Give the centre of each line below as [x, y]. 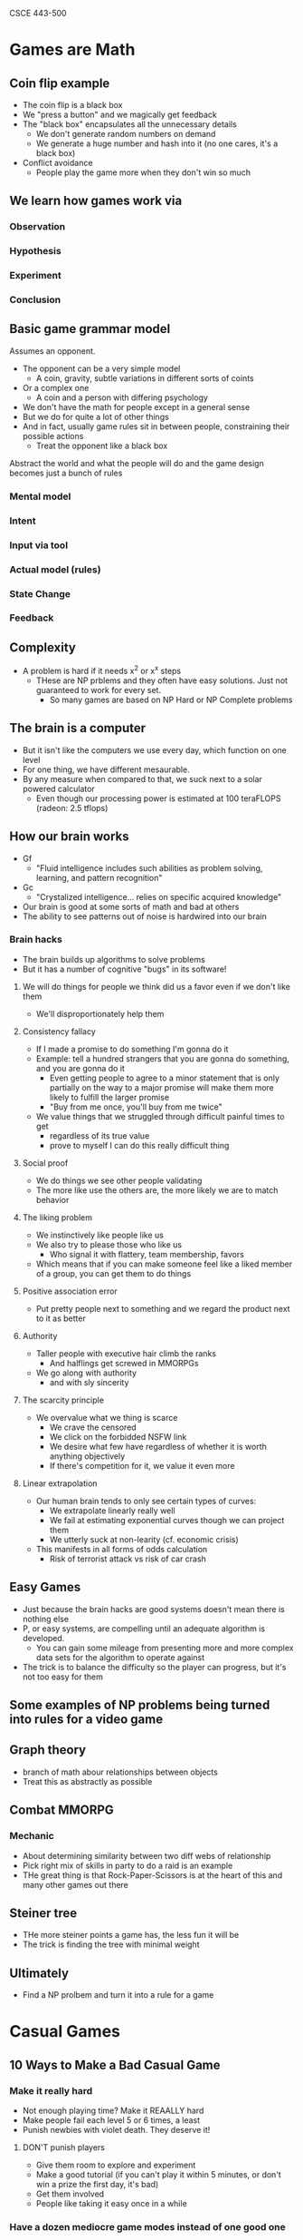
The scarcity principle [63, 1400]
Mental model [40, 496]
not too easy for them [63, 1677]
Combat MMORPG [62, 1810]
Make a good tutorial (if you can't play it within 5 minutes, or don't [159, 2175]
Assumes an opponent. [52, 351]
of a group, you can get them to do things [114, 1273]
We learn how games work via [96, 201]
